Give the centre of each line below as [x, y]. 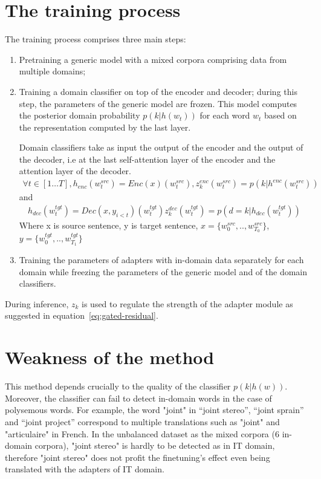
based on [280, 115]
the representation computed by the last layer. [105, 127]
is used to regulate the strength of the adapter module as [187, 303]
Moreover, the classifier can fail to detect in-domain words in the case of [138, 398]
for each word [225, 115]
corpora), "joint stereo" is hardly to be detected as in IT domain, [155, 445]
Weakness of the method [110, 357]
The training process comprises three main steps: [96, 39]
